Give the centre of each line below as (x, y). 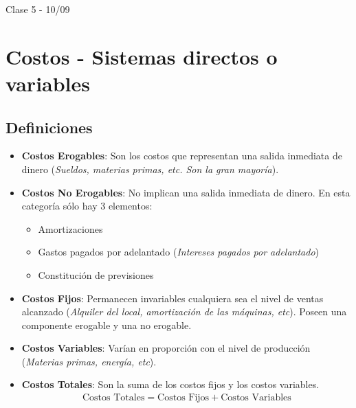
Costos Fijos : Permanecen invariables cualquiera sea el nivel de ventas (173, 298)
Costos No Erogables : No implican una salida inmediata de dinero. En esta (186, 192)
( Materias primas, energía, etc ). (89, 361)
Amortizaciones (70, 228)
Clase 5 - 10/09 (38, 9)
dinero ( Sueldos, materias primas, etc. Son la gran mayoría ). (150, 169)
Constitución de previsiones (96, 274)
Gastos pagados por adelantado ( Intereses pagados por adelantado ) (178, 252)
